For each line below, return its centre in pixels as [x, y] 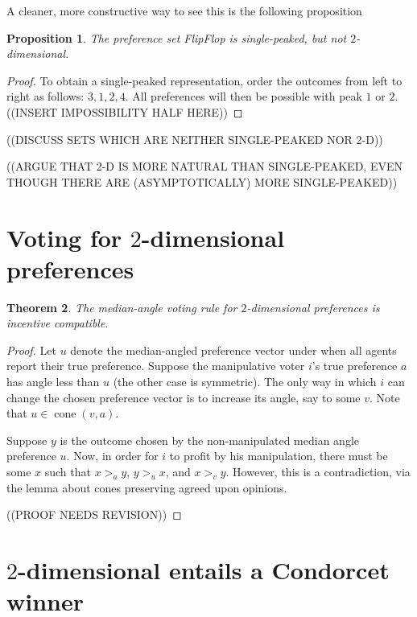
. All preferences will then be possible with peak [244, 96]
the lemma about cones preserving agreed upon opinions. [147, 487]
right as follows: [45, 96]
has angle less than [53, 382]
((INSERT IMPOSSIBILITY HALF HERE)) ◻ [125, 111]
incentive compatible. [58, 323]
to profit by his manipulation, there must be [279, 456]
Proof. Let [31, 350]
